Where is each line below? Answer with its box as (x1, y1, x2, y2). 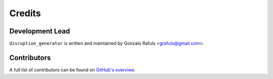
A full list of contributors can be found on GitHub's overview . (9, 66, 136, 73)
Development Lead (9, 27, 70, 35)
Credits (9, 8, 41, 19)
